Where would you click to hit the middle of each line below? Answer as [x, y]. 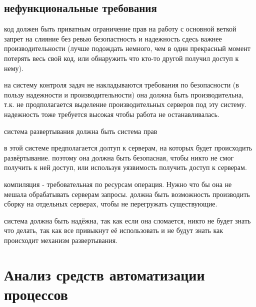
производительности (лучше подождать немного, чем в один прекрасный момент [127, 48]
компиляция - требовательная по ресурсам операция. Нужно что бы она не [118, 184]
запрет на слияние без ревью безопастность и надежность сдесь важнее [113, 38]
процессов [36, 294]
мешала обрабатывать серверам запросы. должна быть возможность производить [127, 194]
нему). [14, 68]
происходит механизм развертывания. [61, 240]
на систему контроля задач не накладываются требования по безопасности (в [121, 85]
